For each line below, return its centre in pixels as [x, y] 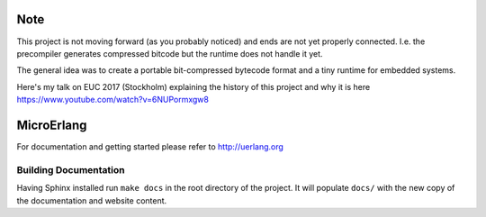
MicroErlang [52, 125]
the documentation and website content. [92, 200]
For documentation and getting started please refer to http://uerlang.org [150, 146]
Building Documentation [71, 169]
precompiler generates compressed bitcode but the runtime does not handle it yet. [170, 53]
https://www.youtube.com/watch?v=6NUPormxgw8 [112, 100]
